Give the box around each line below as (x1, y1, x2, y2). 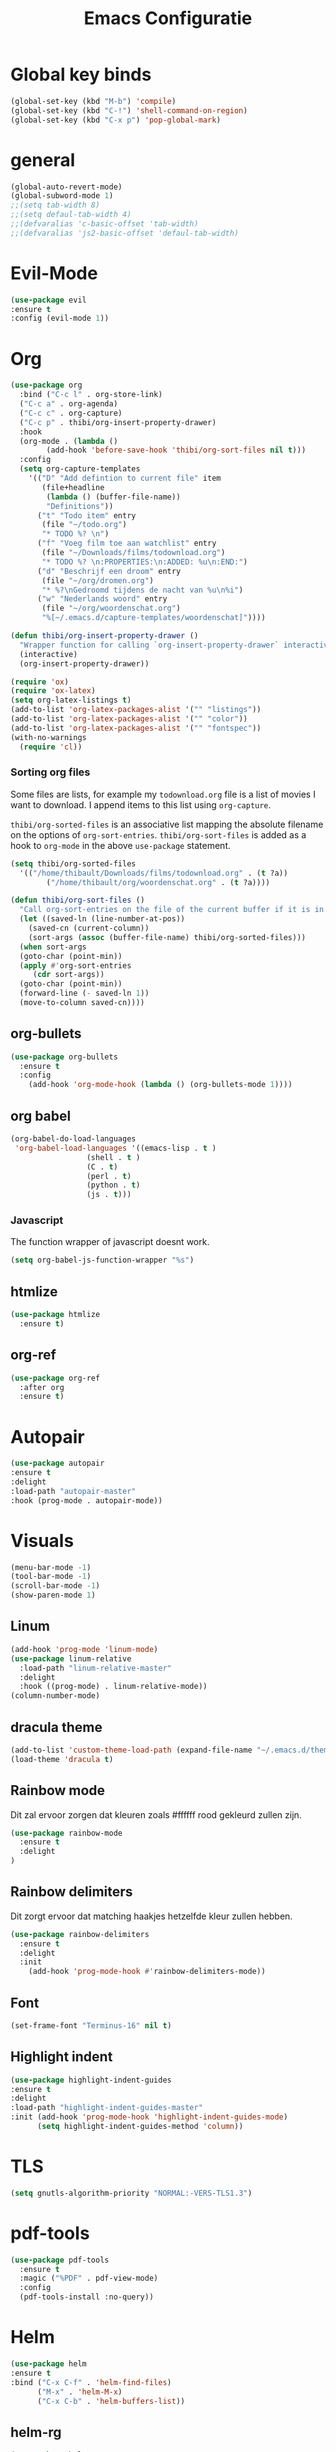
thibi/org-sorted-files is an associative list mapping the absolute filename (10, 818, 324, 830)
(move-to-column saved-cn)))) (19, 998, 145, 1008)
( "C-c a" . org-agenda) (19, 399, 118, 409)
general (10, 148, 76, 171)
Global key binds (10, 63, 152, 86)
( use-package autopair (10, 1458, 105, 1469)
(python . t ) (86, 1180, 141, 1191)
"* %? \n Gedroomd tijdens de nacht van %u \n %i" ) (41, 585, 244, 595)
